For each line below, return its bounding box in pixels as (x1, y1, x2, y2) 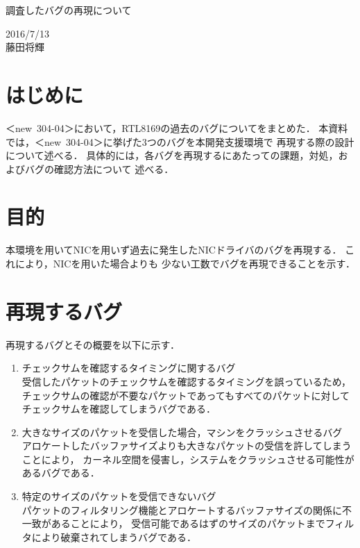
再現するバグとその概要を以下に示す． (6, 337, 180, 351)
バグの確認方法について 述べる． (24, 161, 174, 176)
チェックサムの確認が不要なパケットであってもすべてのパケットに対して (22, 388, 350, 402)
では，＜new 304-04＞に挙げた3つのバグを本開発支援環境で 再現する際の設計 (6, 134, 354, 149)
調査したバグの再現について (6, 3, 132, 17)
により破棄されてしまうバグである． (31, 529, 196, 544)
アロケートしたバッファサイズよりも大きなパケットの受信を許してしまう (22, 438, 352, 453)
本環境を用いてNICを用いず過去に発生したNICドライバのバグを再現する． (6, 242, 342, 257)
